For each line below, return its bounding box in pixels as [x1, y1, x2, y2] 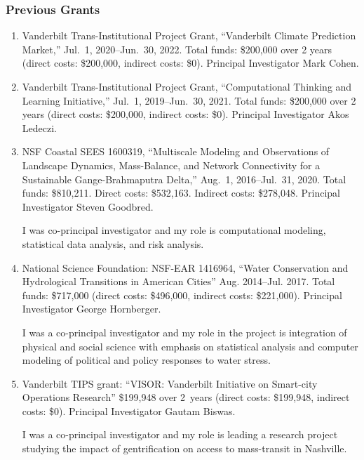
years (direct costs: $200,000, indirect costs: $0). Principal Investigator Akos [22, 107, 349, 121]
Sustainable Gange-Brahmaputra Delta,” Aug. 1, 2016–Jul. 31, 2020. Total [22, 171, 346, 186]
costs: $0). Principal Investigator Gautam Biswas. [22, 403, 236, 418]
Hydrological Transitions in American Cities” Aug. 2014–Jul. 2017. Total [22, 274, 335, 289]
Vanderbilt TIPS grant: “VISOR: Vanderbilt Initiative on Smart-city [22, 376, 318, 390]
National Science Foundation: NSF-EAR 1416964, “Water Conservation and [22, 260, 349, 275]
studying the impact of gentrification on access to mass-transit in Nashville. [22, 441, 347, 456]
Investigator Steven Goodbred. [22, 199, 154, 213]
